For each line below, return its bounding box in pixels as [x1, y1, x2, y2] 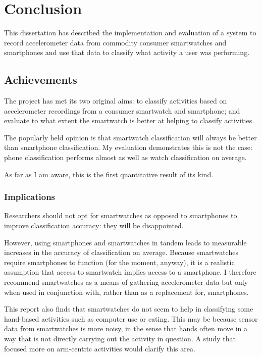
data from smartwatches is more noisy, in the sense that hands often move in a [4, 323, 248, 334]
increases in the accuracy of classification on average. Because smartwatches [4, 247, 238, 258]
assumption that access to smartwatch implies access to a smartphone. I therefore [4, 267, 256, 277]
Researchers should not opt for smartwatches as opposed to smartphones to [4, 210, 237, 221]
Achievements [4, 72, 77, 87]
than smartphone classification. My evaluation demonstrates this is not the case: [4, 142, 252, 152]
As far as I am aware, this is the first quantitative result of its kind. [4, 169, 214, 179]
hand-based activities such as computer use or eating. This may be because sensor [4, 313, 258, 324]
